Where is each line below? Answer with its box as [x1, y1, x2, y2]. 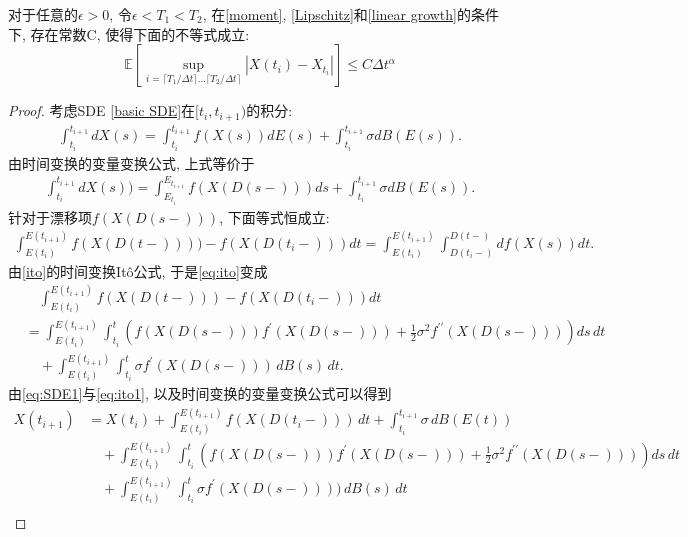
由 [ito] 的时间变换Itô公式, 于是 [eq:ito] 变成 [8, 260, 268, 281]
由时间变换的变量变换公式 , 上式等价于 [8, 152, 255, 173]
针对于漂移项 [8, 206, 92, 227]
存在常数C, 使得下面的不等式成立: [30, 23, 250, 44]
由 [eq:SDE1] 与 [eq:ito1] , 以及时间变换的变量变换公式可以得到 [8, 383, 392, 404]
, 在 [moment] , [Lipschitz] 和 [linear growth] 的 [202, 4, 471, 24]
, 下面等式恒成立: [219, 206, 330, 227]
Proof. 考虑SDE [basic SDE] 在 [8, 100, 196, 121]
